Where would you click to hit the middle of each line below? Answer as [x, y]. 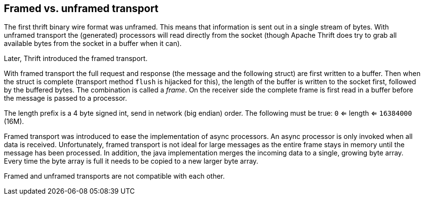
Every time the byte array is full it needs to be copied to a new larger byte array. [131, 161]
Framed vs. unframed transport [81, 8]
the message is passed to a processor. [65, 98]
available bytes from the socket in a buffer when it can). [93, 44]
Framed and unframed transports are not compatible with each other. [114, 176]
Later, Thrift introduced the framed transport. [76, 59]
